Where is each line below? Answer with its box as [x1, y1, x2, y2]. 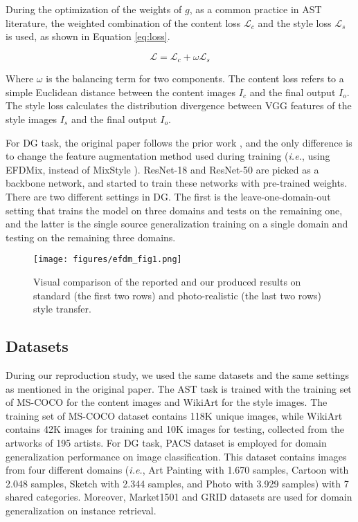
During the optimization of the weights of [6, 2, 182, 16]
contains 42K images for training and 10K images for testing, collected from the [6, 422, 344, 436]
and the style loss [258, 15, 332, 30]
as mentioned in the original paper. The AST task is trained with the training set [6, 381, 352, 395]
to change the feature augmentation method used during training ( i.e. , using [6, 149, 330, 163]
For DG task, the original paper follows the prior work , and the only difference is [6, 135, 352, 149]
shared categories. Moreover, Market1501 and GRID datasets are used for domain [6, 490, 352, 504]
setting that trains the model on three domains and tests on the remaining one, [6, 203, 343, 217]
